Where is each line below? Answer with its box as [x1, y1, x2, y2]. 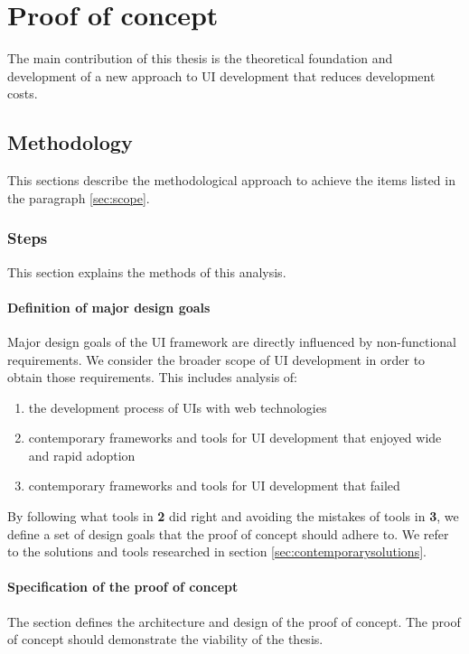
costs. [7, 84, 38, 103]
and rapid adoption [28, 445, 136, 464]
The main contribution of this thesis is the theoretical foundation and [7, 49, 393, 68]
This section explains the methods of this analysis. [7, 262, 286, 281]
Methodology [7, 128, 133, 156]
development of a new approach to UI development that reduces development [7, 66, 436, 85]
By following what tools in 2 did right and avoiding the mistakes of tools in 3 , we [7, 507, 459, 526]
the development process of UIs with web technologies [28, 397, 327, 416]
